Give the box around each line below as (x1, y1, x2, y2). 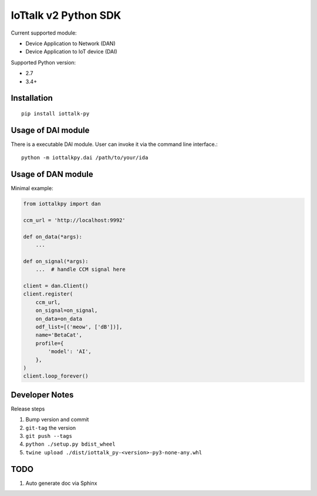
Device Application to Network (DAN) (25, 40, 116, 47)
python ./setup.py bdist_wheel (25, 441, 116, 448)
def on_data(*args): (23, 233, 82, 240)
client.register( (23, 291, 73, 297)
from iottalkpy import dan (23, 201, 101, 208)
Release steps (11, 405, 45, 412)
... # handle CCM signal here (35, 266, 126, 273)
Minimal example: (11, 185, 53, 192)
